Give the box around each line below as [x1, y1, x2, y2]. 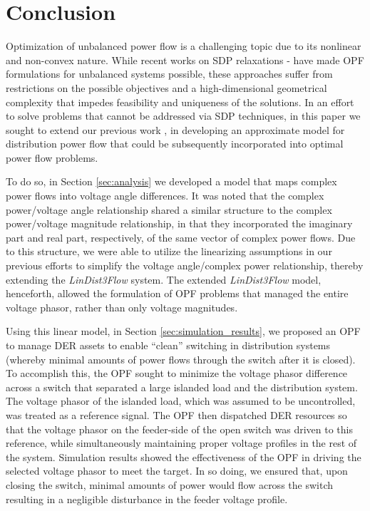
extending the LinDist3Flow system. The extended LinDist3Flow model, [6, 272, 322, 287]
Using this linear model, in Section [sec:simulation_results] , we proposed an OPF [6, 324, 361, 339]
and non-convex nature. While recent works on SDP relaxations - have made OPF [6, 52, 364, 67]
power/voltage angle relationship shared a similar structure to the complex [6, 202, 332, 217]
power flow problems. [6, 150, 98, 165]
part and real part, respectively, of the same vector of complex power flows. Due [6, 229, 356, 244]
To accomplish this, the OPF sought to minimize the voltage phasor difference [6, 366, 348, 381]
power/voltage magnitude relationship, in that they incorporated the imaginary [6, 216, 353, 231]
